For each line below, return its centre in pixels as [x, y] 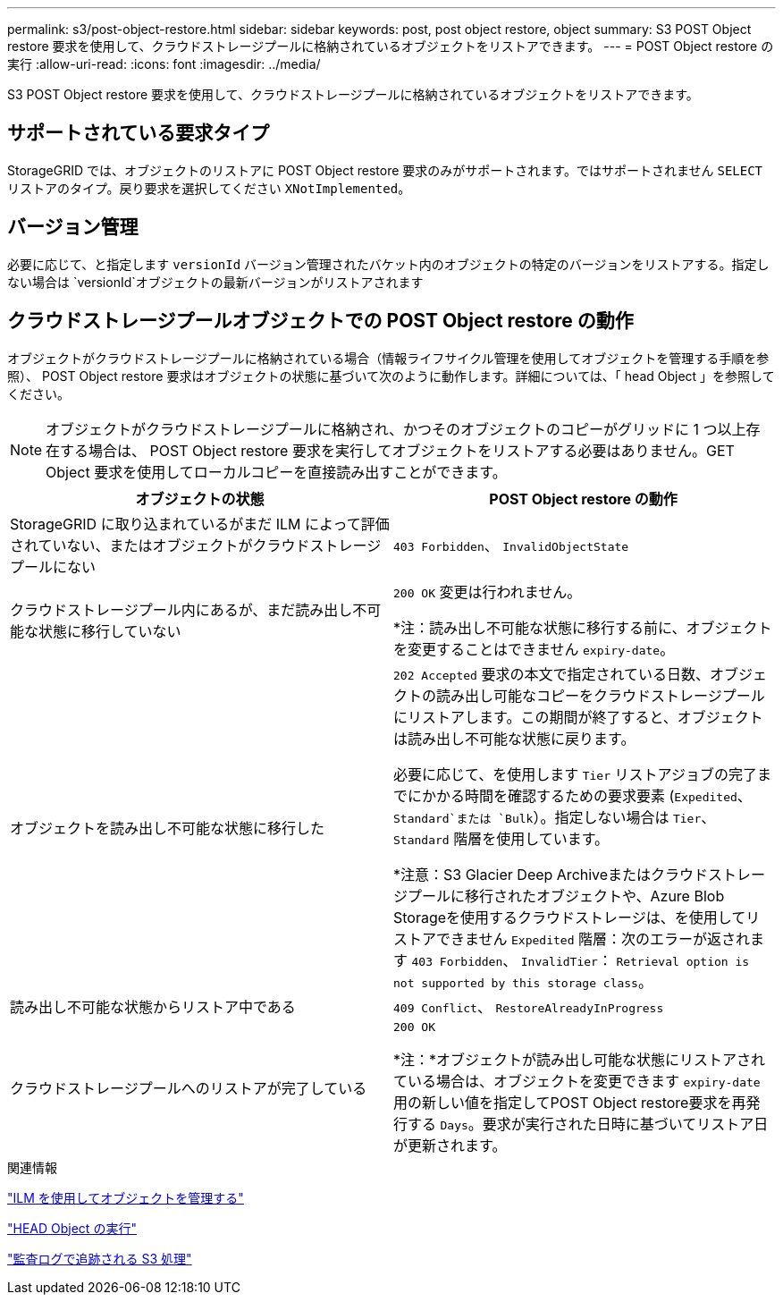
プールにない [53, 566]
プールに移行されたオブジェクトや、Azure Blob [566, 896]
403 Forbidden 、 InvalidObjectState [511, 545]
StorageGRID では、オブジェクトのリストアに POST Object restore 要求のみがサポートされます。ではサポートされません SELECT [385, 170]
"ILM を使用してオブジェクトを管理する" [126, 1197]
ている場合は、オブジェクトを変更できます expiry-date [577, 1081]
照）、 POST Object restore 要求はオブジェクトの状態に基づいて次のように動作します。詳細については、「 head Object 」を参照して [391, 376]
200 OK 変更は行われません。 [488, 592]
